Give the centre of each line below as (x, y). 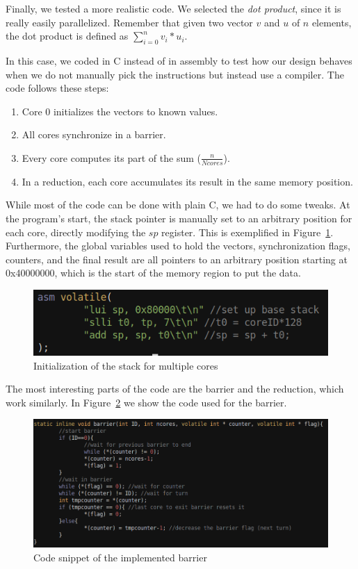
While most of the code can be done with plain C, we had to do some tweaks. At (178, 205)
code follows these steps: (57, 88)
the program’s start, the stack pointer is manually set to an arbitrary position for (179, 218)
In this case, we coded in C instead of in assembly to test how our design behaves (179, 60)
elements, (332, 22)
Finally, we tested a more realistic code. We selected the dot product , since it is (173, 8)
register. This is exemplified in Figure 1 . (247, 232)
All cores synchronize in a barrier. (94, 134)
